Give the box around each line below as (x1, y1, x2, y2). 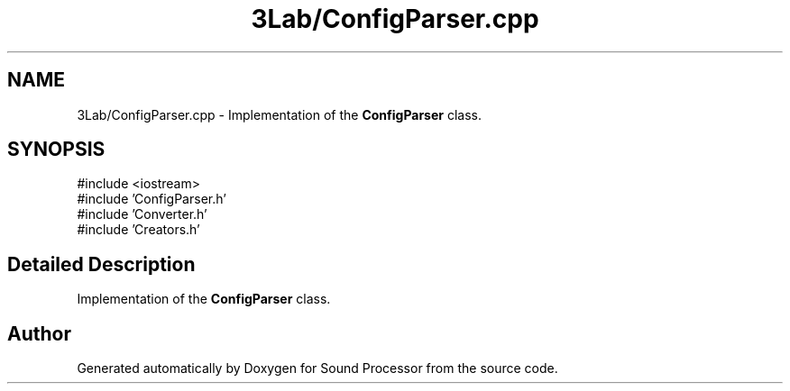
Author (7, 322, 71, 345)
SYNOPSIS (7, 138, 106, 161)
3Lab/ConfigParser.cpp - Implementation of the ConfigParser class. (77, 106, 482, 123)
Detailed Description (7, 252, 196, 276)
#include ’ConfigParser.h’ (77, 191, 226, 207)
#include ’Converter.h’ (77, 206, 207, 223)
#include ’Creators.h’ (77, 222, 200, 238)
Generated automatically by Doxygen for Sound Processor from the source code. (77, 360, 558, 377)
